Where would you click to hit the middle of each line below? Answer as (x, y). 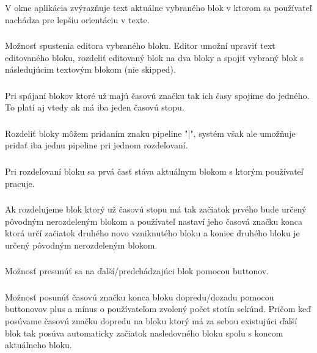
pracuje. (20, 183)
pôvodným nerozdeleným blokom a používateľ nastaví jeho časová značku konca (154, 221)
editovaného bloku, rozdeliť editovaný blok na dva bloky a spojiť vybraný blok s (155, 57)
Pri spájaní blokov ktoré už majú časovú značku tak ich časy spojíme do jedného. (157, 95)
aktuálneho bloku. (38, 345)
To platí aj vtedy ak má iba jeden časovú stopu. (95, 107)
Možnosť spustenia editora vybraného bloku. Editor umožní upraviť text (140, 45)
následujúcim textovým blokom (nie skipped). (90, 69)
